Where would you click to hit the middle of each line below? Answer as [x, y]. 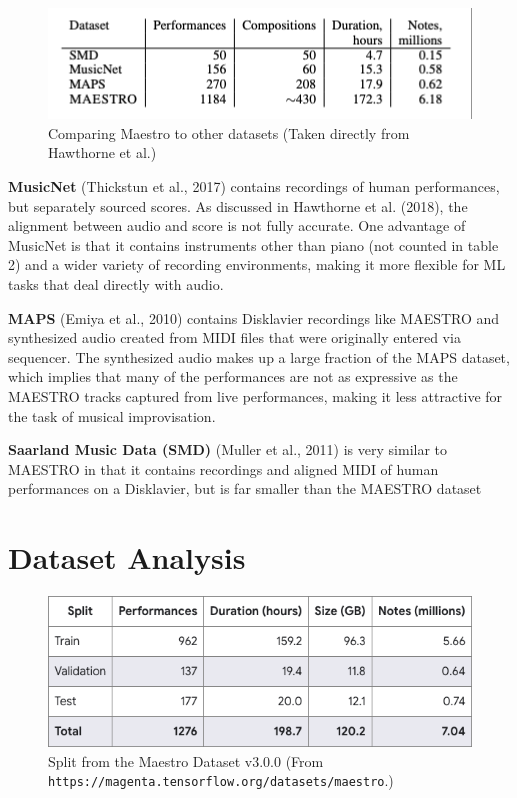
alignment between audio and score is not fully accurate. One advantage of [237, 225]
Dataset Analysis [127, 557]
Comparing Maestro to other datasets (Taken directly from [229, 132]
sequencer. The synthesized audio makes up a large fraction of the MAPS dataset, [259, 356]
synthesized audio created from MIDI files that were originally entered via [234, 337]
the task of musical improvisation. [112, 415]
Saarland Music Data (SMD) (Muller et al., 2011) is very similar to [228, 449]
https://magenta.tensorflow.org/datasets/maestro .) [221, 780]
